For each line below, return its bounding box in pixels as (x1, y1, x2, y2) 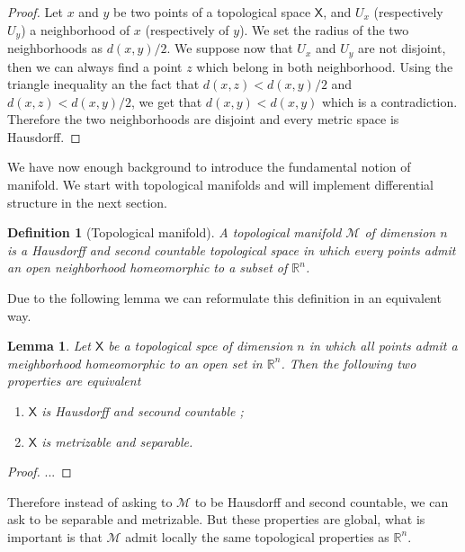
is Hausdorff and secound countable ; (41, 402, 244, 420)
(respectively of (145, 20, 229, 39)
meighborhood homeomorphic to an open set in (7, 353, 263, 372)
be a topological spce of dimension (108, 336, 293, 355)
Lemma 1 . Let (7, 336, 91, 355)
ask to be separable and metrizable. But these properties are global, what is (7, 510, 425, 529)
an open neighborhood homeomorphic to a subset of (7, 258, 288, 277)
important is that (7, 527, 103, 546)
